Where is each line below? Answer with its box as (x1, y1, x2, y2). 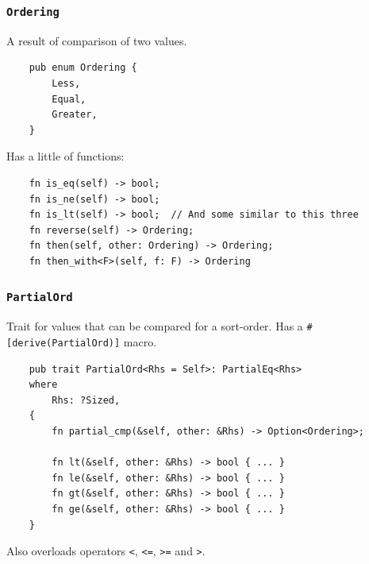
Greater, (52, 109, 98, 121)
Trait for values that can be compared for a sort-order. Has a (6, 318, 303, 334)
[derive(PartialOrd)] (6, 337, 121, 349)
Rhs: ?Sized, (52, 394, 121, 406)
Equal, (52, 93, 86, 105)
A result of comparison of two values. (6, 32, 187, 48)
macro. (123, 333, 157, 350)
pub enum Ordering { (29, 62, 137, 74)
